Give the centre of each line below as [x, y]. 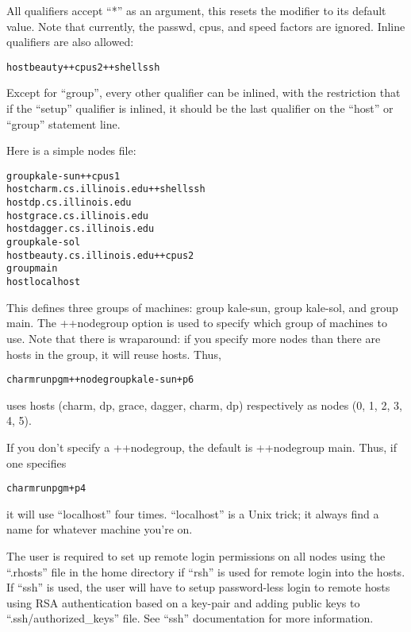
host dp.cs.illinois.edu [69, 203]
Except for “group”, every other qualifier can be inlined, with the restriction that [204, 92]
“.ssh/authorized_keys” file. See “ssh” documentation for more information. [190, 618]
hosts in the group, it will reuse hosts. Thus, [114, 354]
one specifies [36, 462]
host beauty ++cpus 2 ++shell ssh [83, 67]
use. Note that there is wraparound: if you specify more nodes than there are [194, 338]
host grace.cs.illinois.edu [77, 216]
